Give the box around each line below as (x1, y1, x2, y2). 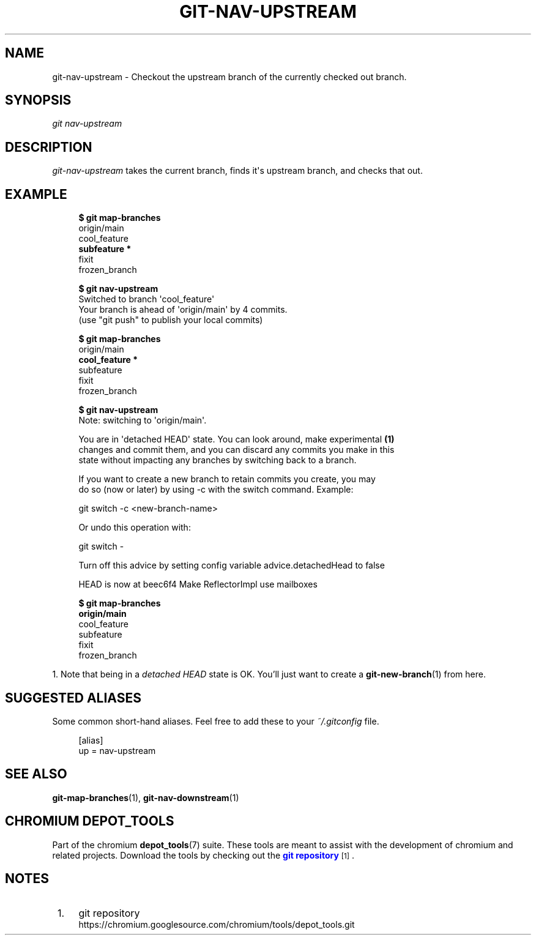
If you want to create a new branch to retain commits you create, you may (78, 474, 376, 485)
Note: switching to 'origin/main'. (78, 415, 207, 426)
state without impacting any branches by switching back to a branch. (78, 455, 357, 466)
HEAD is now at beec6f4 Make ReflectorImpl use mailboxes (78, 579, 318, 590)
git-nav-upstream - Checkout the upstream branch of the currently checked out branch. (52, 71, 407, 82)
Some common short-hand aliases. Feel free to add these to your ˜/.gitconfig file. (52, 715, 379, 726)
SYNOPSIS (5, 92, 72, 108)
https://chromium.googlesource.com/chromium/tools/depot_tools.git (78, 919, 355, 930)
